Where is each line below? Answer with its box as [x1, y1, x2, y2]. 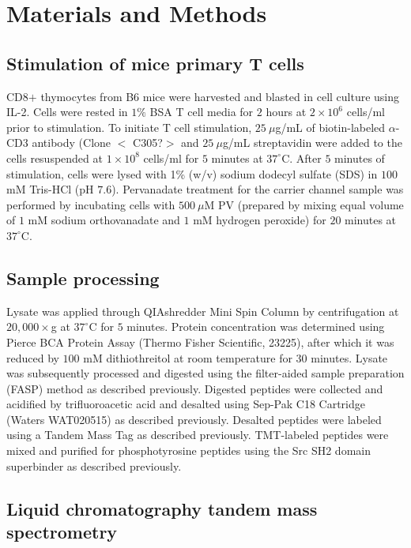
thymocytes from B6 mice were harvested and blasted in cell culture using [40, 88, 400, 104]
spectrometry [6, 520, 118, 544]
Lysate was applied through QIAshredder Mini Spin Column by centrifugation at [6, 302, 399, 319]
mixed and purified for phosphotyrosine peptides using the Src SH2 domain [6, 442, 371, 459]
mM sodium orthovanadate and [28, 212, 180, 228]
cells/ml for [143, 149, 199, 166]
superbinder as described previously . [6, 457, 182, 474]
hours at [266, 103, 307, 120]
